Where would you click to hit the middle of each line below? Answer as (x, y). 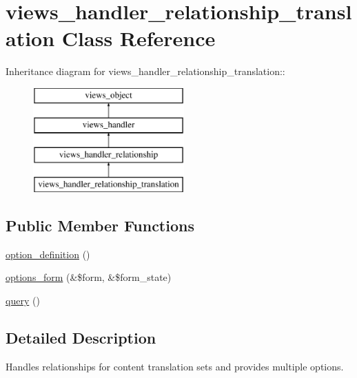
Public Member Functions (100, 225)
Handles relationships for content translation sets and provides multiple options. (175, 366)
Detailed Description (81, 338)
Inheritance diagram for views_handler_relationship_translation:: (145, 71)
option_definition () (48, 254)
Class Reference (139, 38)
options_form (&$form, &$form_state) (89, 277)
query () (23, 301)
